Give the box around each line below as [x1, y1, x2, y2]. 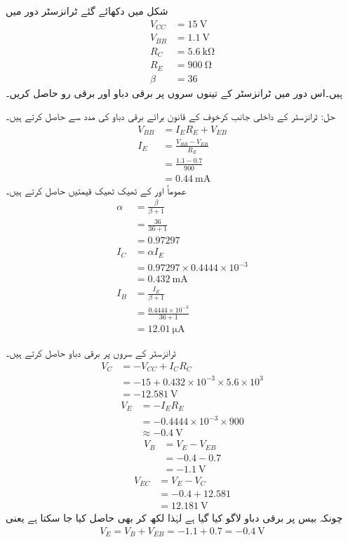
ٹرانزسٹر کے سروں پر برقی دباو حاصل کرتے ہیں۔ [6, 345, 176, 360]
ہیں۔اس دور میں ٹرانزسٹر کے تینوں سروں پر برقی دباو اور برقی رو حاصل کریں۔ [6, 85, 342, 100]
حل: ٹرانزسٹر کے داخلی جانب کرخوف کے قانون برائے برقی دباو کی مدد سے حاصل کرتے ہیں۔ [6, 109, 335, 124]
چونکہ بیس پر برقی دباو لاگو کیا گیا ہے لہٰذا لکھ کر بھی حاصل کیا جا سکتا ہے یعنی [6, 510, 343, 525]
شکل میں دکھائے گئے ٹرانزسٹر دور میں [6, 4, 168, 18]
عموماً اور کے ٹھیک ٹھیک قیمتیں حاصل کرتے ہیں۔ [6, 183, 187, 197]
